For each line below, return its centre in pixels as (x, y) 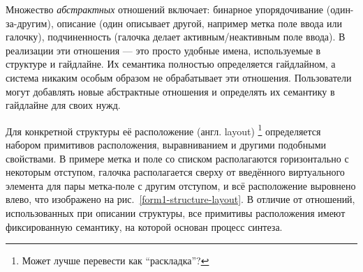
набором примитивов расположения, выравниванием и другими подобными (166, 144)
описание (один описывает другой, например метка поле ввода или (200, 23)
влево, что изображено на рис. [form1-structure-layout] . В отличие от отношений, (180, 199)
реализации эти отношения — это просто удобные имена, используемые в (163, 50)
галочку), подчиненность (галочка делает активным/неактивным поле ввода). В (176, 37)
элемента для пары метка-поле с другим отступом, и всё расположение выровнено (181, 185)
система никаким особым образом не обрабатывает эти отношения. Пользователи (179, 77)
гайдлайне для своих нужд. (63, 105)
